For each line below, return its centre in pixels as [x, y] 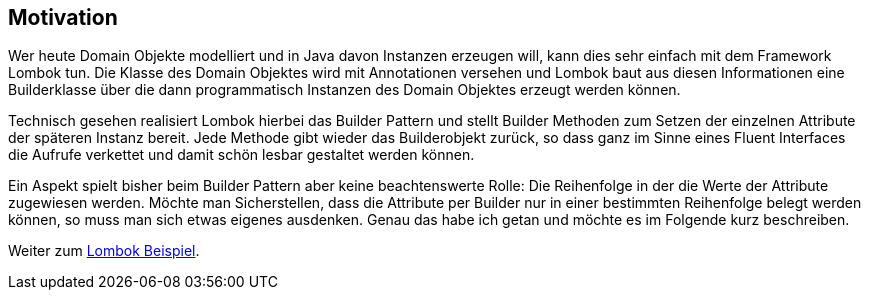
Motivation [63, 17]
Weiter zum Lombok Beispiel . [104, 251]
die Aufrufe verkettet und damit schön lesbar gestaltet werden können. [241, 155]
